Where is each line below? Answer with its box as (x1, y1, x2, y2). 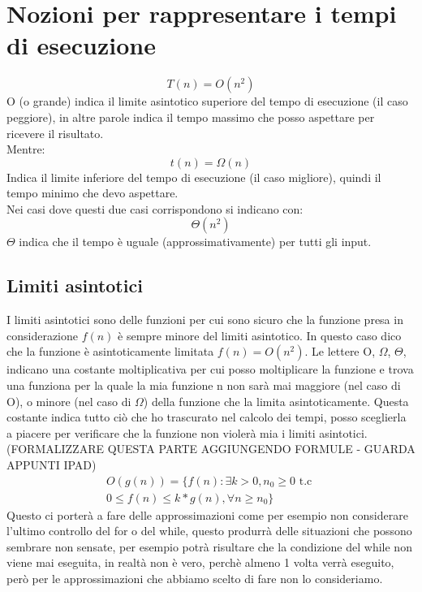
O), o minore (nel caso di (6, 392, 131, 409)
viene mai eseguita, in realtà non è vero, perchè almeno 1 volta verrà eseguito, (6, 554, 394, 571)
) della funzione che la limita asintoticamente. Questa (143, 392, 409, 409)
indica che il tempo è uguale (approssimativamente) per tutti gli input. (19, 233, 372, 250)
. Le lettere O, (304, 343, 376, 360)
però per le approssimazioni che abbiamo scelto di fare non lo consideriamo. (6, 570, 383, 587)
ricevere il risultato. (6, 124, 104, 141)
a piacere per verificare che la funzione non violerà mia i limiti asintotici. (6, 424, 368, 441)
